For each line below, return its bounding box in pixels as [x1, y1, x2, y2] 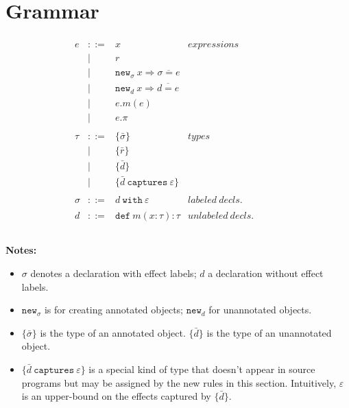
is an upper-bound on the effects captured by [21, 389, 211, 403]
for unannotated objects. [208, 302, 312, 317]
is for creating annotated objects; [44, 302, 184, 317]
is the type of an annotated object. [40, 325, 186, 339]
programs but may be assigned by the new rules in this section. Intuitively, [21, 375, 337, 389]
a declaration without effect [208, 265, 324, 280]
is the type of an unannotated [206, 325, 332, 339]
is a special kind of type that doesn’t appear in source [88, 361, 315, 376]
